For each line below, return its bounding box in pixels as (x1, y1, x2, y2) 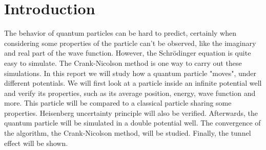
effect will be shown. (4, 137, 68, 148)
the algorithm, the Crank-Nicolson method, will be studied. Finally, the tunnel (4, 128, 251, 138)
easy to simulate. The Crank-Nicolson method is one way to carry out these (4, 57, 242, 68)
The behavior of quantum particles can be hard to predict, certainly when (4, 28, 236, 38)
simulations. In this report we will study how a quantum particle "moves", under (4, 67, 257, 78)
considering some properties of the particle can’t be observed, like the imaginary (4, 37, 256, 48)
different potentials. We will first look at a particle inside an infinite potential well (4, 78, 262, 88)
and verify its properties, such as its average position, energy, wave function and (4, 87, 256, 98)
